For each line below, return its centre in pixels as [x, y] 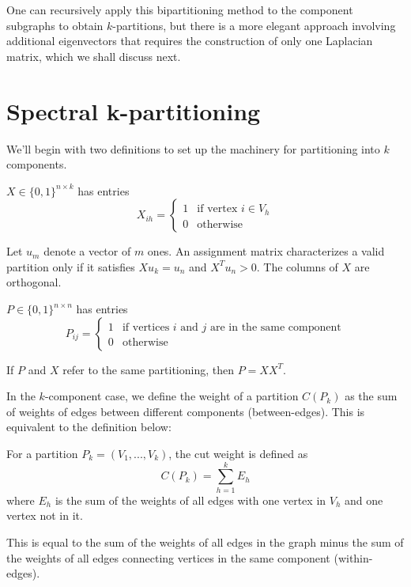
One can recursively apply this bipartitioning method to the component [180, 9]
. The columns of [297, 266]
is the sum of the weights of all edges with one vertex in [190, 500]
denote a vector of [87, 251]
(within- [353, 557]
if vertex [217, 209]
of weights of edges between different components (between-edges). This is [186, 411]
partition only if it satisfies [71, 266]
